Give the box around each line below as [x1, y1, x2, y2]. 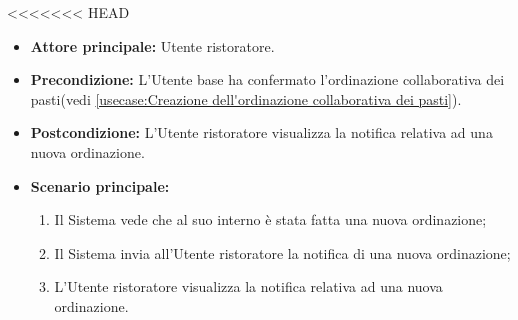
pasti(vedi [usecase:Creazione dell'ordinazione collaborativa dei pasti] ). [30, 88, 462, 109]
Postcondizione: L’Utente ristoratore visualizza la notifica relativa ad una [30, 122, 493, 143]
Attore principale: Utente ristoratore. [30, 35, 275, 56]
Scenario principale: [30, 175, 170, 196]
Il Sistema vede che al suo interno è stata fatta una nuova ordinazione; [54, 209, 487, 230]
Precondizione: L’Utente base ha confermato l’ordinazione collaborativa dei [30, 69, 505, 90]
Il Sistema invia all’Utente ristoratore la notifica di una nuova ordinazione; [54, 242, 511, 263]
